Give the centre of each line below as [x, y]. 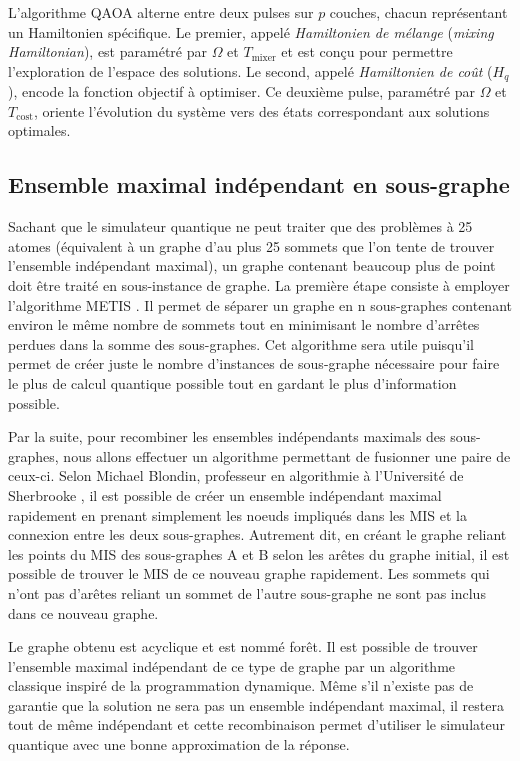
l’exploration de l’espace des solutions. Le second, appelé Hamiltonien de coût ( [250, 70]
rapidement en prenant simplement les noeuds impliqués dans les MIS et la [238, 514]
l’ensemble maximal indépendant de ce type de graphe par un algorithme [232, 665]
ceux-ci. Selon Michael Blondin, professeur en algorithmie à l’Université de [236, 475]
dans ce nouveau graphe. [83, 612]
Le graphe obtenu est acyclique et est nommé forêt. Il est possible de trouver [243, 646]
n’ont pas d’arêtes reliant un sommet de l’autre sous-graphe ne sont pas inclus [247, 592]
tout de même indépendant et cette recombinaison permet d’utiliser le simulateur [256, 724]
